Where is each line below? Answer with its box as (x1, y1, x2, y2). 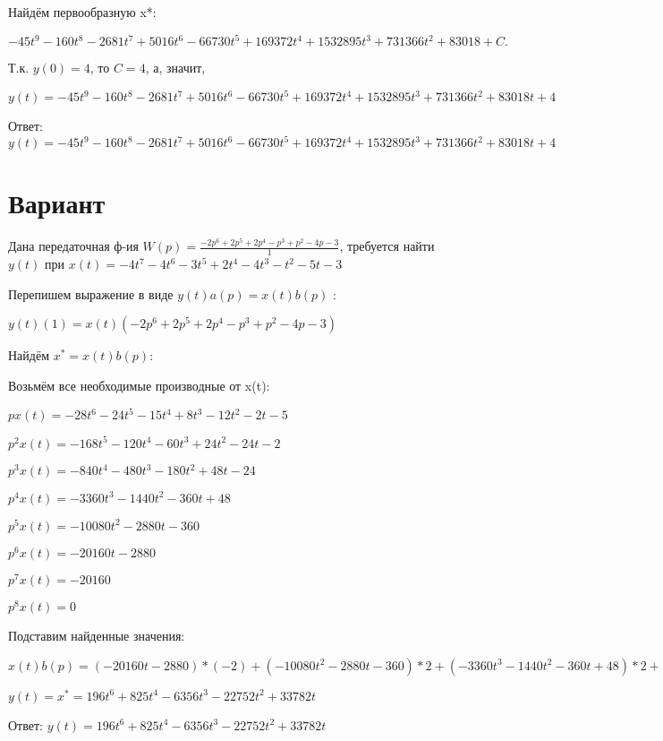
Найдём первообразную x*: (8, 3, 157, 21)
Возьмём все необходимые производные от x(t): (8, 376, 270, 395)
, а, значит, (145, 58, 206, 77)
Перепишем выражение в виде (8, 284, 174, 303)
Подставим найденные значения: (8, 625, 185, 644)
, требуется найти (339, 237, 435, 255)
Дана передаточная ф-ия (8, 237, 139, 255)
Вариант (8, 185, 106, 221)
